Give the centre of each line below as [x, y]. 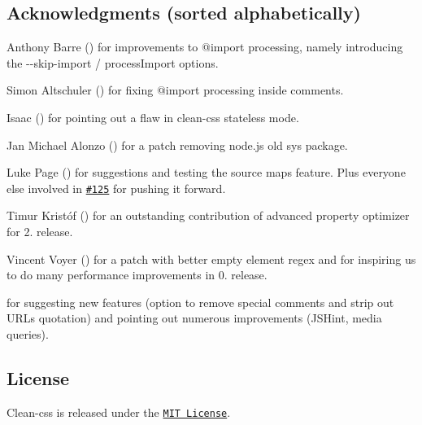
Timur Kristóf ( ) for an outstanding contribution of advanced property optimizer [208, 215]
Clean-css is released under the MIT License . [119, 412]
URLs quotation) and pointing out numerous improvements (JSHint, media [194, 318]
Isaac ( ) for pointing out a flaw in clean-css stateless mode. [153, 117]
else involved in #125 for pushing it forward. [116, 188]
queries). [28, 333]
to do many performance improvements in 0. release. [137, 275]
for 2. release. [40, 232]
